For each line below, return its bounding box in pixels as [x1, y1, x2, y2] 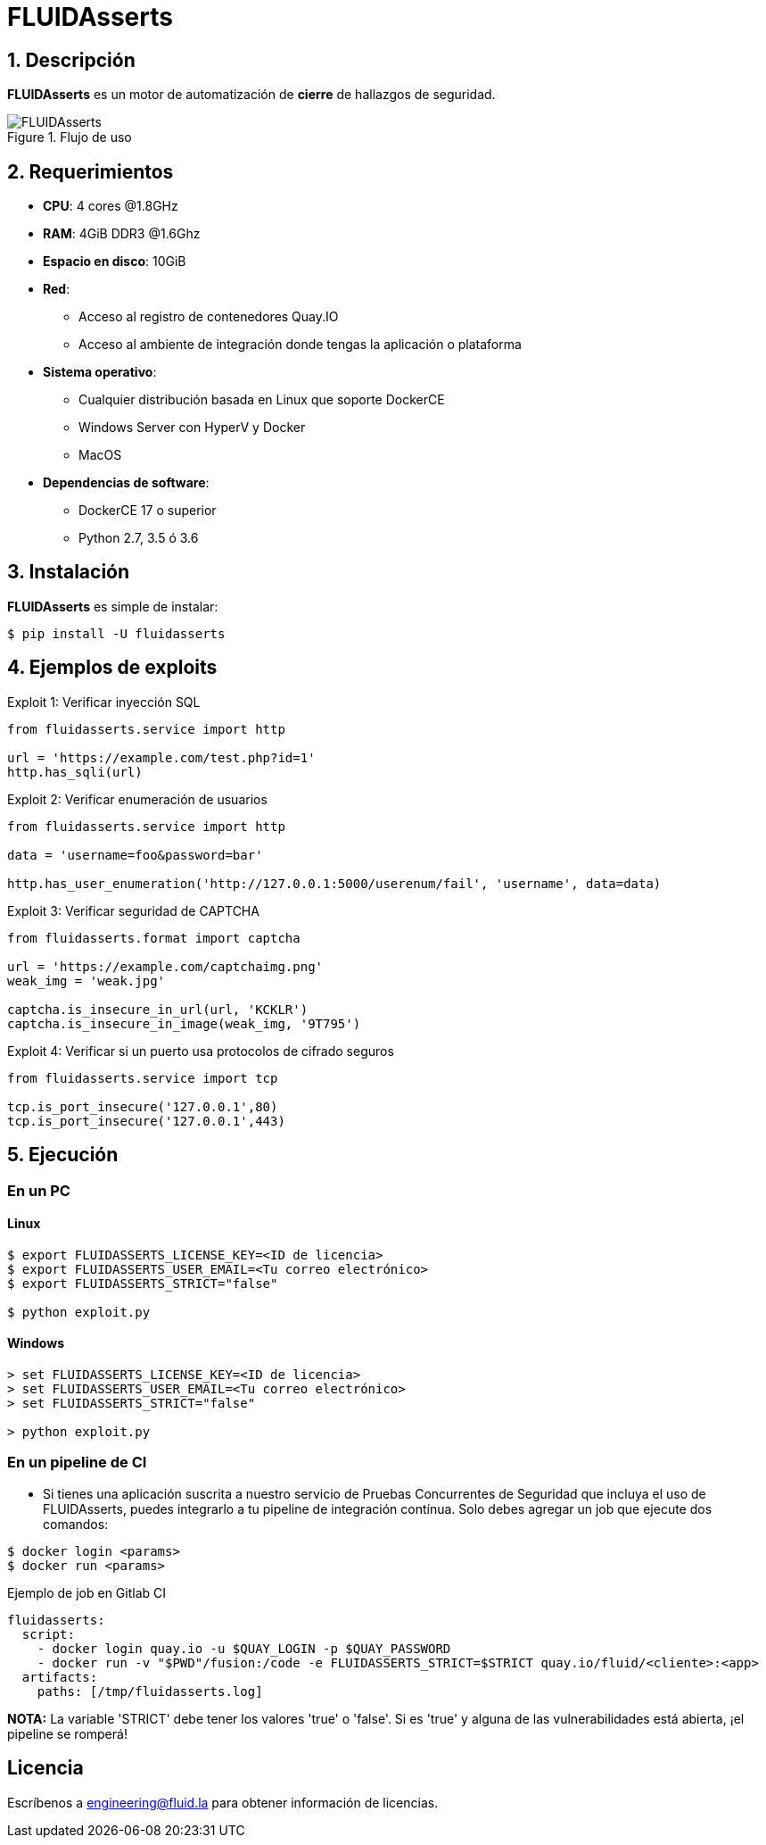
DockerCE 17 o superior [78, 503, 217, 519]
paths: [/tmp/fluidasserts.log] [37, 1683, 263, 1699]
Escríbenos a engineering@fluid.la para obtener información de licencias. [7, 1794, 439, 1810]
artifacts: [21, 1669, 98, 1684]
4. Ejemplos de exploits [7, 656, 218, 679]
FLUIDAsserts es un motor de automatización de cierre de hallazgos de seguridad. [7, 87, 496, 103]
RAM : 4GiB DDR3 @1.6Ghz [43, 226, 201, 242]
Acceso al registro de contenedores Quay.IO [78, 309, 339, 325]
